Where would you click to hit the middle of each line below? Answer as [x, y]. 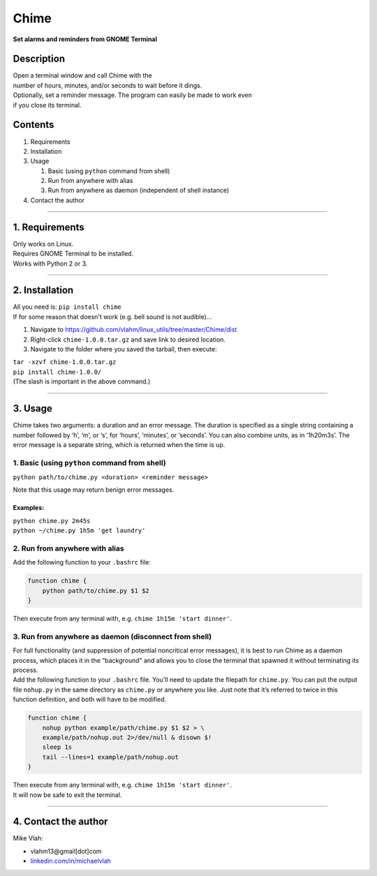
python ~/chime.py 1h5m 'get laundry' [79, 531]
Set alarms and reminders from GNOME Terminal [85, 39]
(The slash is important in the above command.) [82, 381]
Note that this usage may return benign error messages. [94, 490]
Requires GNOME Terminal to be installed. [73, 254]
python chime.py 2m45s [52, 521]
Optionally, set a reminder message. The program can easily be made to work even [133, 95]
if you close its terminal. [47, 105]
